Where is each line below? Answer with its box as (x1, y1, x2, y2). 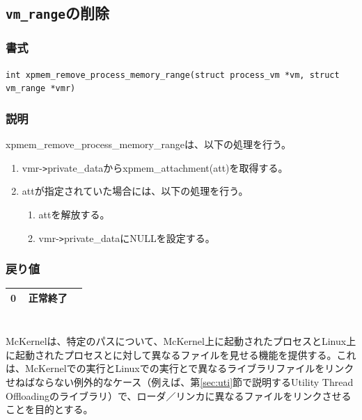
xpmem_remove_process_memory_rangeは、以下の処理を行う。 (6, 137, 292, 152)
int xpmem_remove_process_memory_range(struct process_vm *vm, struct (6, 70, 340, 80)
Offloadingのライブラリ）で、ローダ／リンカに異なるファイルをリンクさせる (6, 388, 352, 403)
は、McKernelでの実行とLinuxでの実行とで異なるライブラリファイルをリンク (6, 361, 354, 375)
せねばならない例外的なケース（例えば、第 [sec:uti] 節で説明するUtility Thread (6, 374, 354, 389)
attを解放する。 (38, 207, 110, 221)
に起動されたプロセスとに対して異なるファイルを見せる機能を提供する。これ (6, 347, 356, 362)
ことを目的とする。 (6, 402, 93, 417)
